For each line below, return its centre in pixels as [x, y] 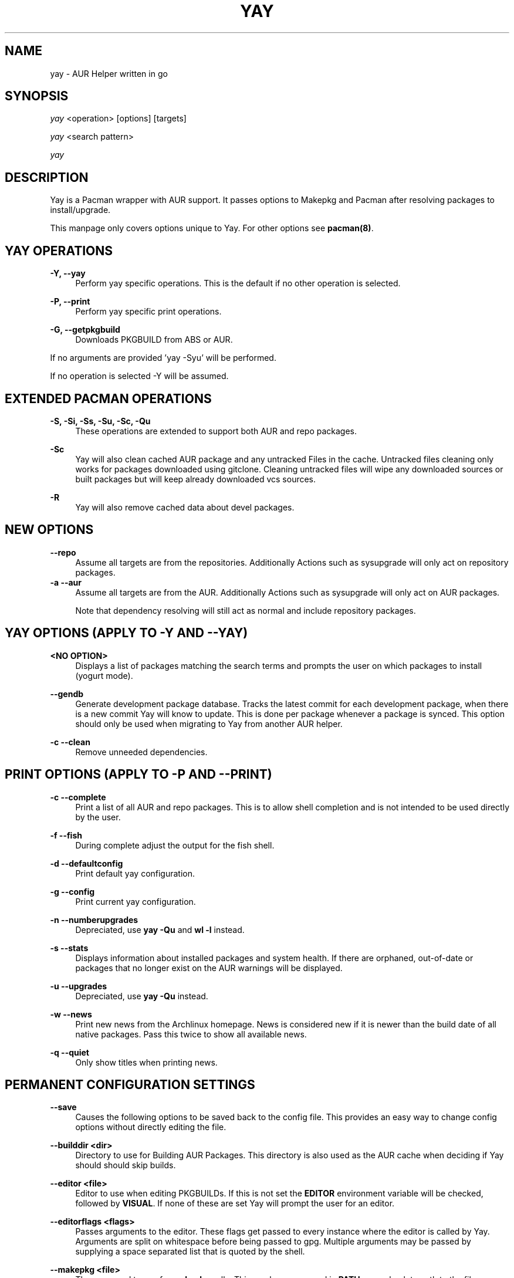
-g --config [72, 891]
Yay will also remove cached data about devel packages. [185, 507]
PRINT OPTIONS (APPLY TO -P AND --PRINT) [138, 775]
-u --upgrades [79, 986]
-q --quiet [70, 1052]
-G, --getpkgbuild [85, 330]
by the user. [98, 817]
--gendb [67, 694]
